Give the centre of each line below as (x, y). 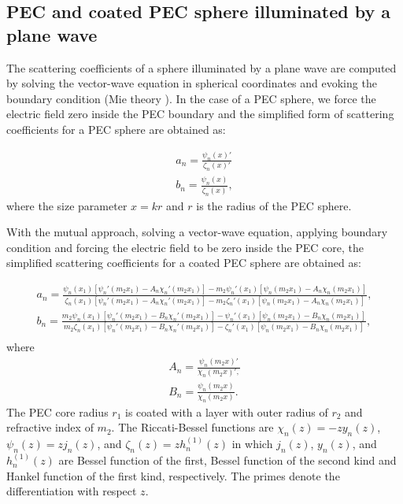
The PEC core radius (57, 411)
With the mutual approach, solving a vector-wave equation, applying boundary (197, 232)
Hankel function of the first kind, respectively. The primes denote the (173, 475)
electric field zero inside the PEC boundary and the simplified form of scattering (200, 114)
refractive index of (50, 427)
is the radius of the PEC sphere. (274, 205)
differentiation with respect (72, 491)
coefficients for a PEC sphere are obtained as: (116, 129)
